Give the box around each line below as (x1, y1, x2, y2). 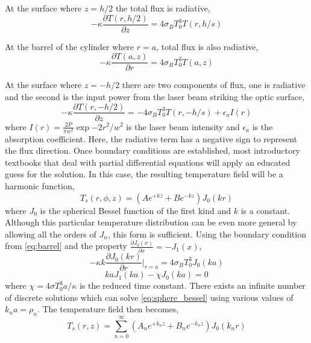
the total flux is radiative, (115, 2, 210, 14)
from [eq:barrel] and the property (5, 239, 127, 252)
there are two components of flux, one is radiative (122, 78, 306, 91)
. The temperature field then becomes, (37, 303, 179, 315)
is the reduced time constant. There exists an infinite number (79, 279, 306, 292)
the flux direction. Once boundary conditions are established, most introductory (5, 144, 300, 157)
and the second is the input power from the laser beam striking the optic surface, (5, 90, 305, 102)
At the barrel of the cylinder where (5, 40, 134, 52)
